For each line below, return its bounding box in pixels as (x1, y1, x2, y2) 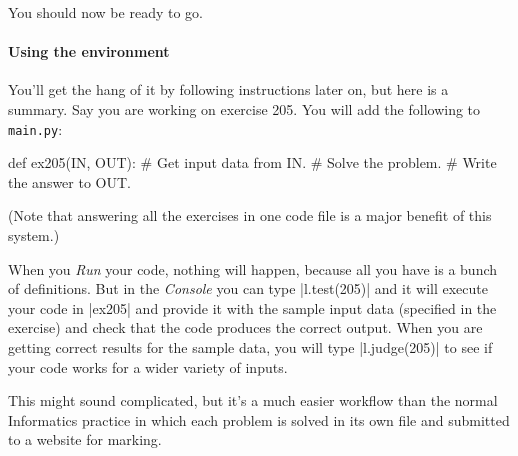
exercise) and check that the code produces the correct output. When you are (8, 317, 483, 338)
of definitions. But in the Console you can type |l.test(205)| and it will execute (8, 278, 488, 299)
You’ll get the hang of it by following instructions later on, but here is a (8, 79, 449, 100)
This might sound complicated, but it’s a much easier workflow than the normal (8, 390, 498, 411)
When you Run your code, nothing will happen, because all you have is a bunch (8, 258, 498, 279)
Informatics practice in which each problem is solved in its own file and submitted (8, 409, 510, 430)
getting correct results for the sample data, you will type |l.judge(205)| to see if (8, 336, 493, 357)
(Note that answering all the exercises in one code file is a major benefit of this (8, 205, 492, 226)
